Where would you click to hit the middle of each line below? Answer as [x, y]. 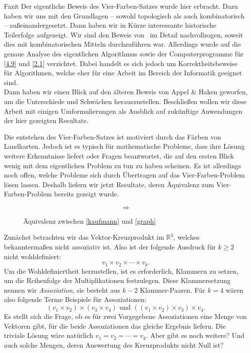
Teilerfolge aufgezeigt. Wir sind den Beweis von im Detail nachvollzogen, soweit [124, 34]
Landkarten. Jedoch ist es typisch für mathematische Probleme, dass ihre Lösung [124, 146]
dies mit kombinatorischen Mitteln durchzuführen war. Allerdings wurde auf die [122, 44]
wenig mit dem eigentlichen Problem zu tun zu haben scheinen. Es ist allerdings [123, 165]
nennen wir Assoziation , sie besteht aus [62, 290]
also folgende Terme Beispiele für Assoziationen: [75, 299]
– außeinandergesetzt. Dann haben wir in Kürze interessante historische [110, 25]
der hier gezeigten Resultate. [46, 120]
